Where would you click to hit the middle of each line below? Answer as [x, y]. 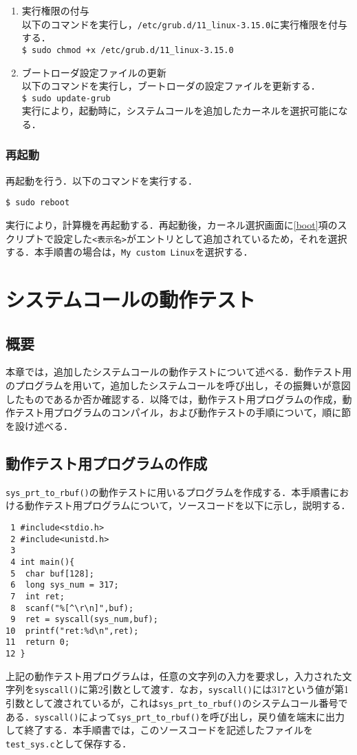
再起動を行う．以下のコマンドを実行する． [101, 180]
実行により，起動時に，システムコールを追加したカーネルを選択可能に [180, 111]
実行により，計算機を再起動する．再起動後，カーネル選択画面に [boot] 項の [172, 225]
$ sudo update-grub [66, 98]
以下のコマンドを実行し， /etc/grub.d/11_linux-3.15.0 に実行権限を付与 [185, 24]
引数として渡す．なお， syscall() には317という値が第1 [226, 689]
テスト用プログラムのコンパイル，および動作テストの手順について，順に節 [183, 412]
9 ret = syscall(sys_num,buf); [84, 620]
